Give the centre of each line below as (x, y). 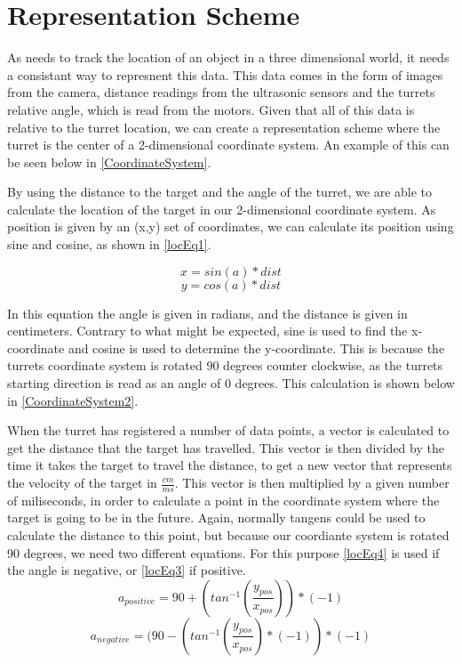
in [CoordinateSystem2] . (73, 400)
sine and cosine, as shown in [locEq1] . (109, 244)
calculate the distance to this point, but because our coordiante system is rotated (228, 535)
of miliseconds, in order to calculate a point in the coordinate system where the (223, 500)
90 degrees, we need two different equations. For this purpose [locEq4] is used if (223, 552)
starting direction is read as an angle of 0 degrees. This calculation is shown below (231, 383)
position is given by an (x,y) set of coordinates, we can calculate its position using (231, 226)
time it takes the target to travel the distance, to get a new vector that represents (230, 465)
